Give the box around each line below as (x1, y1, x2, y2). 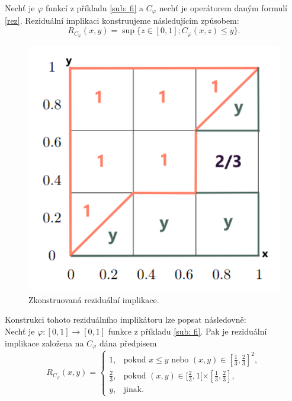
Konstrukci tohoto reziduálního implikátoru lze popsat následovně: (5, 313, 246, 326)
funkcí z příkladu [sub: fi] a (46, 2, 144, 14)
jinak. (123, 385, 144, 394)
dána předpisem (99, 336, 157, 349)
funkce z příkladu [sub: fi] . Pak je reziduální (108, 325, 267, 338)
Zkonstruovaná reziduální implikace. (28, 293, 159, 305)
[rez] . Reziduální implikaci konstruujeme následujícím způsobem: (5, 14, 239, 27)
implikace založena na (5, 336, 84, 349)
